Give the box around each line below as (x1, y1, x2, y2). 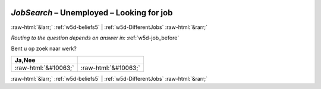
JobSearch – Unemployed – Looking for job (11, 8, 173, 18)
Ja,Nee (14, 56, 36, 64)
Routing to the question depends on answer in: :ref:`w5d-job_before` (11, 34, 180, 41)
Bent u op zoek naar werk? (11, 45, 77, 52)
